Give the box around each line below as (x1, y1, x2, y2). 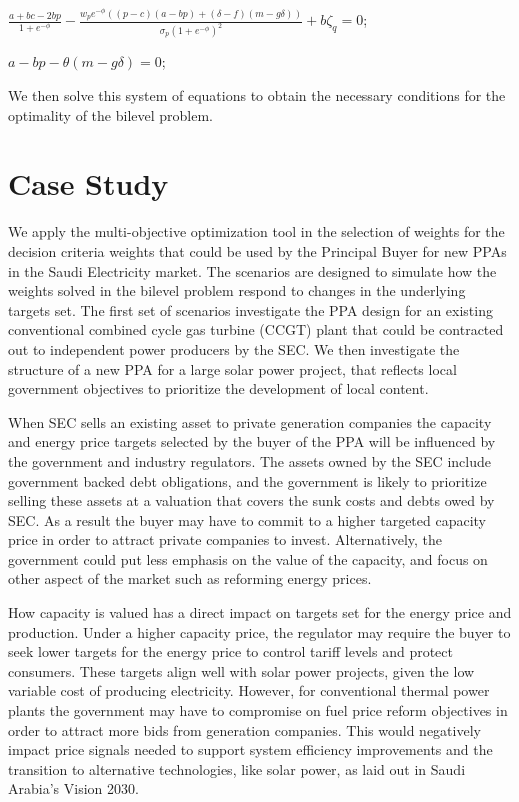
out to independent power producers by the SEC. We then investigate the (8, 338, 460, 359)
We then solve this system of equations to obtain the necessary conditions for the (8, 85, 506, 106)
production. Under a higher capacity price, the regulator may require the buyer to (8, 621, 511, 642)
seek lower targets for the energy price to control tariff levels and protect (8, 641, 453, 662)
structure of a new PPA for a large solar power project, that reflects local (8, 358, 457, 379)
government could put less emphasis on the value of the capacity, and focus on (8, 548, 488, 569)
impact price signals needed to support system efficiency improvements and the (8, 739, 493, 760)
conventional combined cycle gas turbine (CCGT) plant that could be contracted (8, 319, 504, 340)
